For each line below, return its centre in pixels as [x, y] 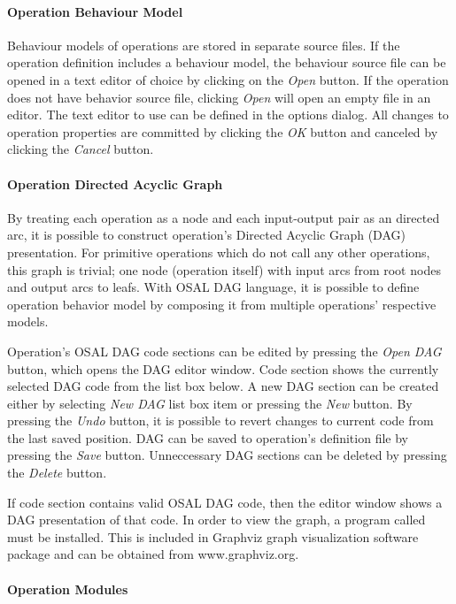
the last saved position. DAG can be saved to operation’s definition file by [208, 437]
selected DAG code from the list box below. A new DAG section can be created [223, 386]
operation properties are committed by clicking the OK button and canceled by [223, 131]
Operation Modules [68, 589]
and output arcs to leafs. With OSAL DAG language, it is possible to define [213, 287]
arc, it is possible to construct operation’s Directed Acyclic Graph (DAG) [206, 235]
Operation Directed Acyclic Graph [115, 183]
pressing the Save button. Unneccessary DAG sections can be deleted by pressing [227, 455]
